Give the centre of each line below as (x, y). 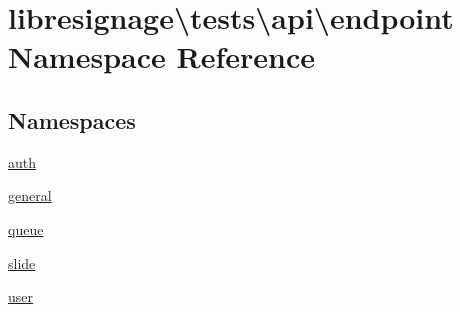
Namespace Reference (161, 56)
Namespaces (72, 119)
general (30, 195)
